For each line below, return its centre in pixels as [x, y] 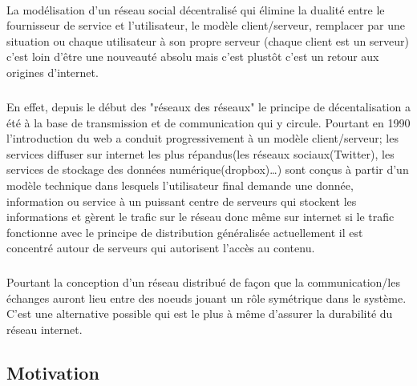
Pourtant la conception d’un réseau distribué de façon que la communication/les [203, 282]
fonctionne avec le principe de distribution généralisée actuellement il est [185, 232]
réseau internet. [45, 330]
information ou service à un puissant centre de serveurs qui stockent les [182, 201]
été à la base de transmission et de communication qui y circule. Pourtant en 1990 [208, 122]
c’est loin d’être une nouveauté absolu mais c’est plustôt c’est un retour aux [193, 56]
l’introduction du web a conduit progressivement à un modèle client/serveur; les [202, 138]
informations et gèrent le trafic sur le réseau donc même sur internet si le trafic [200, 217]
